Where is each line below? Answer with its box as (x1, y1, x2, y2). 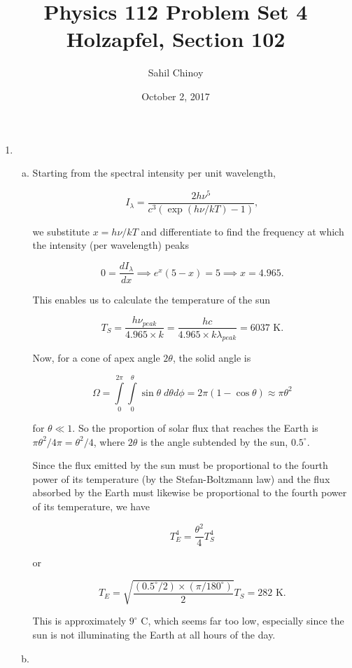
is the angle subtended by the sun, (141, 434, 288, 449)
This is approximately (32, 613, 127, 628)
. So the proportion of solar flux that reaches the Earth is (72, 421, 318, 435)
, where (93, 434, 125, 449)
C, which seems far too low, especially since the (141, 613, 344, 628)
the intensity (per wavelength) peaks (32, 238, 190, 252)
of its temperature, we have (32, 499, 150, 514)
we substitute (32, 224, 90, 238)
